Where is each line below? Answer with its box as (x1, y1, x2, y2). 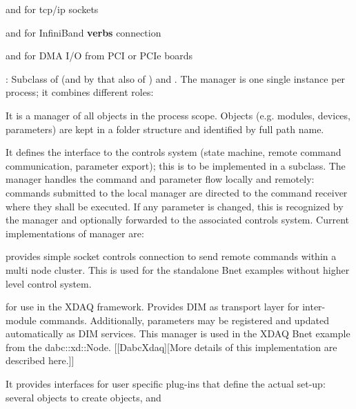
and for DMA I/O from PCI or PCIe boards (6, 48, 193, 63)
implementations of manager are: (6, 226, 144, 240)
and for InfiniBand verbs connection (6, 25, 161, 39)
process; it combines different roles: (6, 85, 154, 99)
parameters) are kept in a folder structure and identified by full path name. (6, 121, 324, 136)
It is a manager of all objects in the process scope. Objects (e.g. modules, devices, (6, 108, 350, 122)
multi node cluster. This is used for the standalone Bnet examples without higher (6, 262, 350, 277)
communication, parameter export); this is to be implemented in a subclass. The (6, 158, 346, 172)
